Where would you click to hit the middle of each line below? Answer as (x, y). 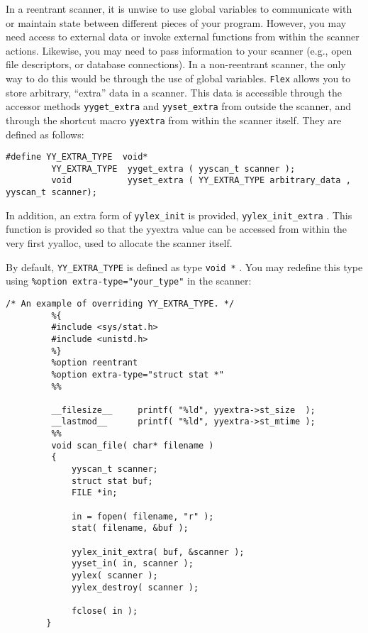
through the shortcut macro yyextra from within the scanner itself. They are (174, 120)
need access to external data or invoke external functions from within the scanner (183, 37)
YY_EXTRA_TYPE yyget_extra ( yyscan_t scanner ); (173, 169)
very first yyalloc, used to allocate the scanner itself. (119, 243)
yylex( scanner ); (115, 576)
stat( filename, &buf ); (130, 528)
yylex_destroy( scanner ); (135, 587)
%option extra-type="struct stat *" (138, 374)
